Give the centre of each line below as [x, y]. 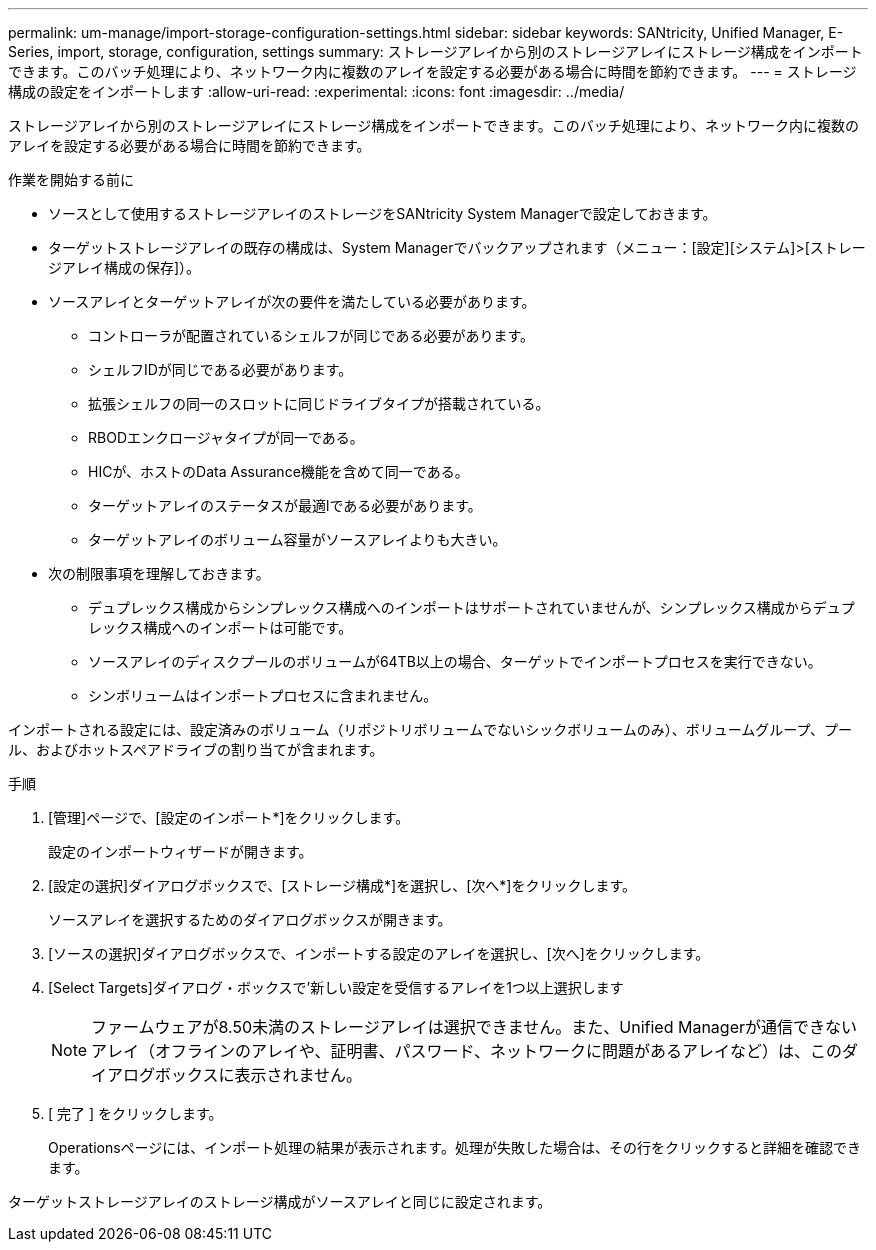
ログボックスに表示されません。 [243, 1075]
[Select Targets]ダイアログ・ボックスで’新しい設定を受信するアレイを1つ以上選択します [336, 987]
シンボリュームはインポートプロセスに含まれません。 [263, 695]
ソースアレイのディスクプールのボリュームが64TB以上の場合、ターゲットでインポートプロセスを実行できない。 [455, 661]
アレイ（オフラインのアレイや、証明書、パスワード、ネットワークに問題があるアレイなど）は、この [466, 1051]
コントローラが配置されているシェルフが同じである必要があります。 [311, 335]
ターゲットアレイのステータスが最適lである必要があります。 [285, 505]
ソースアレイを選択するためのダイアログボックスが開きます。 [250, 919]
